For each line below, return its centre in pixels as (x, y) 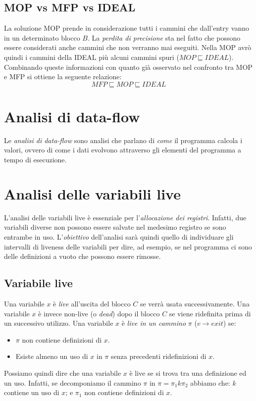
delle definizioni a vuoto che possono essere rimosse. (82, 256)
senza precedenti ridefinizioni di (158, 356)
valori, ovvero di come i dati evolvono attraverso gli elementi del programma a (123, 150)
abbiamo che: (210, 382)
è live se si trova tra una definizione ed (188, 373)
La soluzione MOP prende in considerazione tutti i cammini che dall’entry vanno (127, 28)
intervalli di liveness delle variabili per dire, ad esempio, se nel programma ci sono (128, 246)
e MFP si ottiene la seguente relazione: (63, 76)
